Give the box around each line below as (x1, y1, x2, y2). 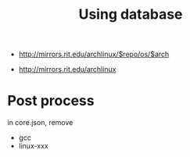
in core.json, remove (7, 118, 73, 127)
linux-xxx (18, 141, 48, 151)
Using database (78, 5, 183, 23)
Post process (7, 92, 95, 110)
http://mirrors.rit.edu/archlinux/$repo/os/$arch (18, 49, 170, 59)
